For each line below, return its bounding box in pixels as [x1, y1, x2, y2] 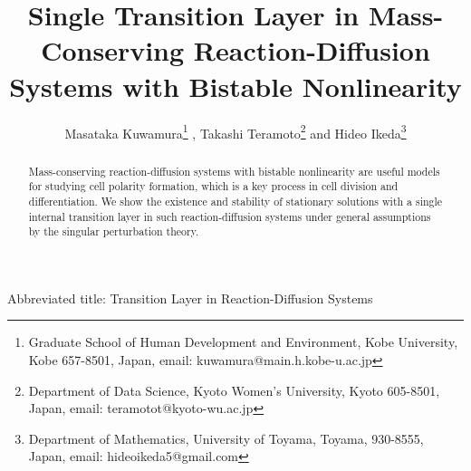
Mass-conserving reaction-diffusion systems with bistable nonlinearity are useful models [28, 163, 440, 178]
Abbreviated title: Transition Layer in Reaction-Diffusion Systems [7, 288, 373, 307]
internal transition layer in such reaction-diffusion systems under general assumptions [28, 208, 431, 224]
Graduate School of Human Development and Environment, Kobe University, [28, 332, 458, 351]
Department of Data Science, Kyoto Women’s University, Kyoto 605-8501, [28, 380, 440, 399]
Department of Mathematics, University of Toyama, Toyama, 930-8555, [28, 428, 424, 447]
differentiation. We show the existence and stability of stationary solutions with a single [28, 193, 443, 208]
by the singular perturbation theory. [28, 224, 199, 239]
